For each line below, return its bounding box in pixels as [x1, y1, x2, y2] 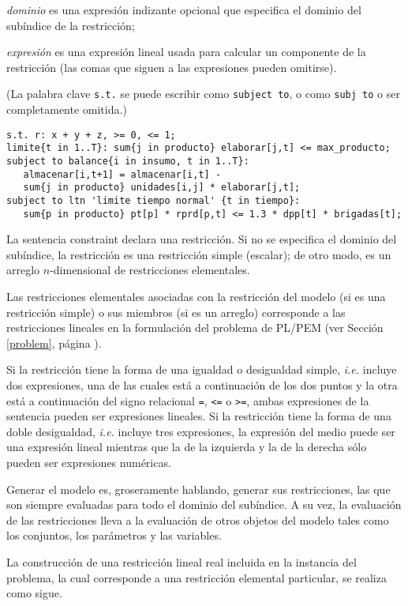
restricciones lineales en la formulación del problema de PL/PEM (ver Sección [6, 319, 384, 336]
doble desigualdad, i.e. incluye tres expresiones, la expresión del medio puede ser [6, 423, 395, 439]
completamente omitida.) [6, 101, 127, 118]
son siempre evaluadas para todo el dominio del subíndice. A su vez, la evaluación [6, 496, 402, 513]
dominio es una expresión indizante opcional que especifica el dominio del [6, 2, 361, 17]
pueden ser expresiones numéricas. [6, 454, 171, 470]
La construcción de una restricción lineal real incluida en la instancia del [6, 553, 357, 570]
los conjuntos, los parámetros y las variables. [6, 527, 222, 544]
